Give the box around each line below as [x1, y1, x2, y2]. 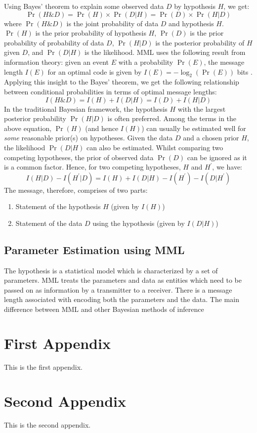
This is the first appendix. [4, 361, 83, 372]
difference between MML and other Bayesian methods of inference [4, 304, 204, 314]
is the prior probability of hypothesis [35, 28, 146, 38]
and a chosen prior [183, 132, 239, 143]
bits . [237, 66, 253, 77]
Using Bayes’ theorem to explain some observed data [4, 1, 164, 11]
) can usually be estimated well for [141, 123, 246, 133]
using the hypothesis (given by [92, 217, 185, 228]
